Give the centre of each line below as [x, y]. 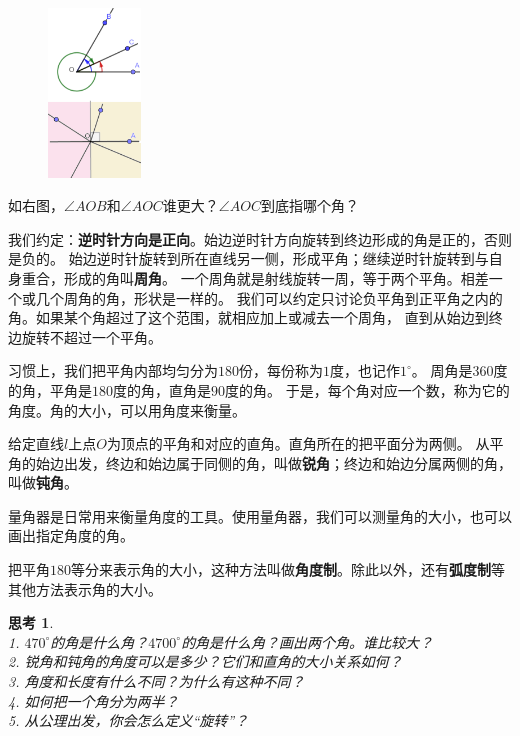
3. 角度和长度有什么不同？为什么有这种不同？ [156, 681]
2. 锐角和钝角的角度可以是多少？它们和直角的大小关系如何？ [205, 661]
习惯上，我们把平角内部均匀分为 [113, 370]
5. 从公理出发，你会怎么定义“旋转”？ [128, 720]
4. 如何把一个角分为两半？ [93, 700]
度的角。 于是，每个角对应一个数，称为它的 [367, 389]
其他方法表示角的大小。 [85, 588]
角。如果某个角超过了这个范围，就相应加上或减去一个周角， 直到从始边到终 [255, 317]
